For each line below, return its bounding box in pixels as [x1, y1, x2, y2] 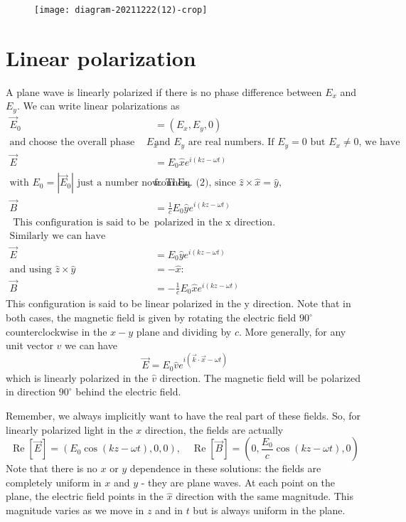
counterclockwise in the [6, 324, 107, 339]
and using [9, 265, 52, 275]
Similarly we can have [9, 231, 106, 242]
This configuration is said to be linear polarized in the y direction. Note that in [6, 296, 351, 311]
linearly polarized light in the [6, 422, 133, 437]
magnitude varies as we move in [6, 502, 144, 517]
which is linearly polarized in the [6, 370, 149, 385]
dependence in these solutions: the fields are [129, 461, 321, 476]
